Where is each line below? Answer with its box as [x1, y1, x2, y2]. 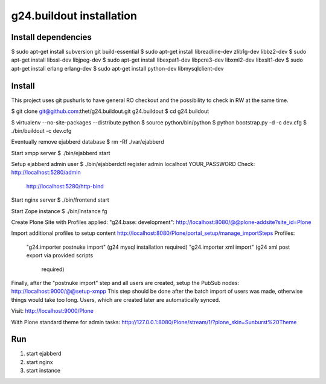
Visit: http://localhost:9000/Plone [11, 307, 94, 315]
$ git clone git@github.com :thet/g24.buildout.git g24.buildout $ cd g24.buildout [11, 107, 209, 115]
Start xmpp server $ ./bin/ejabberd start [11, 149, 111, 156]
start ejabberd [26, 350, 62, 357]
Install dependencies [11, 32, 92, 42]
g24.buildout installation [11, 9, 137, 22]
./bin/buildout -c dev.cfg [11, 127, 72, 134]
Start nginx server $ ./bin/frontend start [11, 196, 110, 203]
